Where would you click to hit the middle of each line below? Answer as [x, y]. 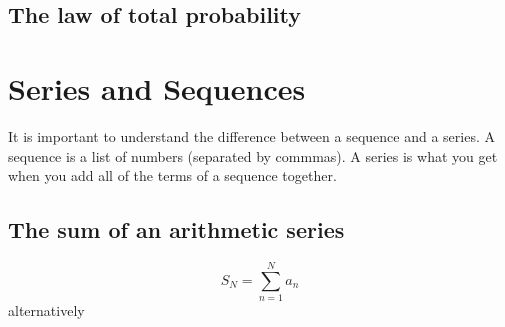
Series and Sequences [157, 87]
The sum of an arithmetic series [176, 229]
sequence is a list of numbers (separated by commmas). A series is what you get [253, 155]
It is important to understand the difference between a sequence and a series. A [251, 135]
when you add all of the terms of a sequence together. [172, 175]
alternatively [46, 310]
